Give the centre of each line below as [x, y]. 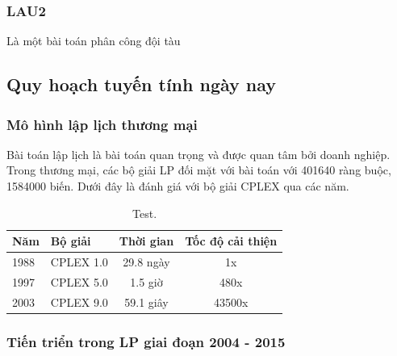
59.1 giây [146, 302]
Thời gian [146, 241]
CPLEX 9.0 [79, 302]
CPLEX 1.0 [79, 262]
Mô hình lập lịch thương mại [102, 124]
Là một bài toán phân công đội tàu [94, 41]
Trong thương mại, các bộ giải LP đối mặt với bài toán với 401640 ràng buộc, [199, 170]
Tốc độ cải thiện [231, 241]
